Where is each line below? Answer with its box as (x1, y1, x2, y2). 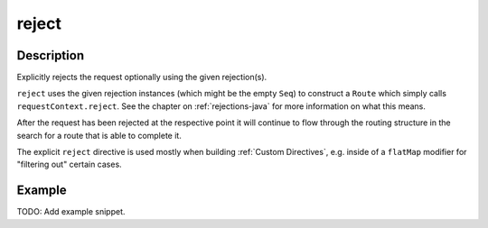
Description (16, 48, 85, 63)
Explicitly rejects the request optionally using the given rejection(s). (16, 72, 267, 83)
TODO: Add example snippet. (16, 206, 126, 217)
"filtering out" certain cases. (16, 159, 122, 170)
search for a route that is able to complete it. (16, 130, 183, 141)
